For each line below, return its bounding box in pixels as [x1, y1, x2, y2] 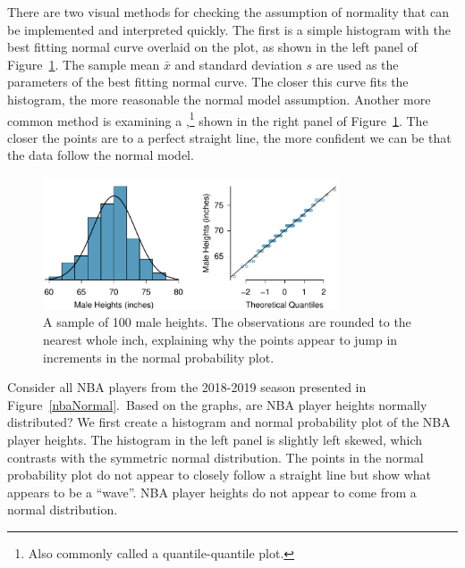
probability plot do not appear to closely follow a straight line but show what [7, 465, 432, 484]
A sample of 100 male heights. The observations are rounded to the [43, 313, 411, 331]
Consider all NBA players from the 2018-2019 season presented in [7, 378, 367, 397]
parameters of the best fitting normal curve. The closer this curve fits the [7, 72, 409, 91]
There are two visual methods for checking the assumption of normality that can [7, 3, 449, 21]
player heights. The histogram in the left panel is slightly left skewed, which [7, 430, 423, 448]
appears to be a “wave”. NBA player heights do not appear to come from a [7, 482, 417, 501]
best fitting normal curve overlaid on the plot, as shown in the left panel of [7, 38, 418, 56]
